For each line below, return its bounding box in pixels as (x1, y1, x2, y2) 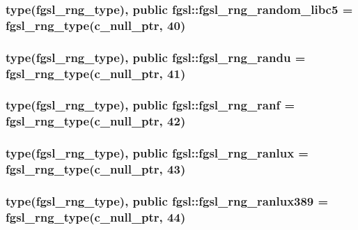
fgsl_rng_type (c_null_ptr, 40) (6, 16, 186, 33)
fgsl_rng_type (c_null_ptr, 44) (6, 208, 186, 225)
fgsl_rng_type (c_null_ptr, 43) (6, 160, 186, 178)
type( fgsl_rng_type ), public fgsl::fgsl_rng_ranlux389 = (6, 192, 329, 209)
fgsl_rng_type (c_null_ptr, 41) (6, 64, 186, 82)
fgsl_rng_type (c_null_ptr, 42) (6, 112, 186, 130)
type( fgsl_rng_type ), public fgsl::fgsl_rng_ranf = (6, 96, 295, 114)
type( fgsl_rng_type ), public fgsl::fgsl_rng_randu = (6, 48, 306, 66)
